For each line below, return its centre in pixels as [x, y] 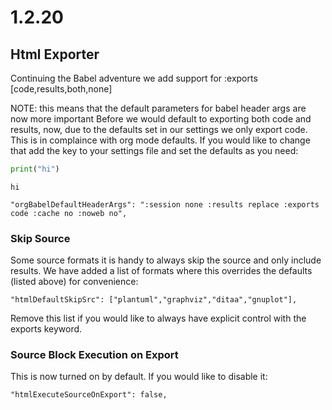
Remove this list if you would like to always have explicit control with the [158, 318]
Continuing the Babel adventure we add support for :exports [134, 78]
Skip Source [40, 238]
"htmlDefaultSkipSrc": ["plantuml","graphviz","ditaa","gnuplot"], [154, 300]
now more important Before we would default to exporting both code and [161, 119]
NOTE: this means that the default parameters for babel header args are [158, 108]
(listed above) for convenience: [74, 282]
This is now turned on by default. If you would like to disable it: [139, 377]
